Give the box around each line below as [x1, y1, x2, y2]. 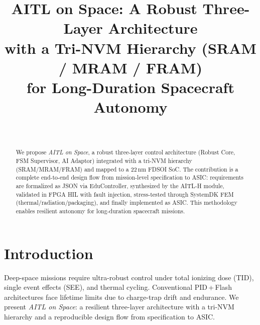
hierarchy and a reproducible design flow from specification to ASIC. [4, 311, 215, 322]
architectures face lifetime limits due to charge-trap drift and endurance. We [4, 291, 239, 302]
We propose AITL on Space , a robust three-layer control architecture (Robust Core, [16, 148, 235, 156]
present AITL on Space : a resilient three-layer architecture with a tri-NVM [4, 301, 234, 312]
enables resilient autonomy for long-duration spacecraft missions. [16, 207, 185, 215]
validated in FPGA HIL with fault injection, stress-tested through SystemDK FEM [16, 190, 234, 198]
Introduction [4, 242, 93, 263]
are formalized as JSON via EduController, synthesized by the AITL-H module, [16, 182, 224, 190]
